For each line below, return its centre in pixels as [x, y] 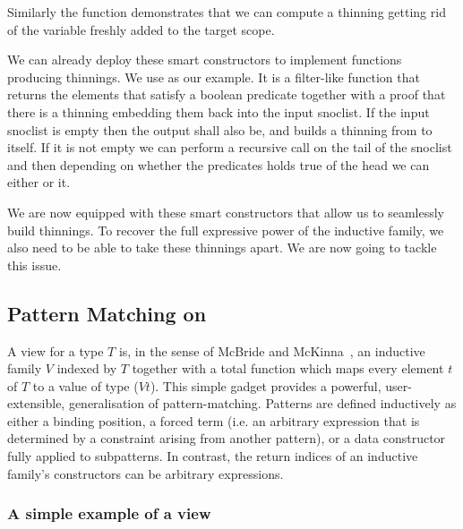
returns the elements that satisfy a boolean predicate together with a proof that [227, 94]
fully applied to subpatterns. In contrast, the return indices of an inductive [213, 456]
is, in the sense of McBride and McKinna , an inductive [272, 350]
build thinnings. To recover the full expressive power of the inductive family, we [226, 230]
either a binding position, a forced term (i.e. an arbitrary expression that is [214, 420]
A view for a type [56, 350]
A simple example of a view [109, 513]
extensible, [36, 403]
